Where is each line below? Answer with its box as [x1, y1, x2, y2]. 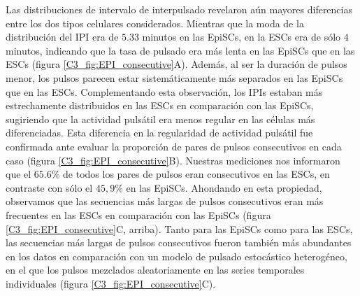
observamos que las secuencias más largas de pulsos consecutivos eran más [6, 194, 324, 209]
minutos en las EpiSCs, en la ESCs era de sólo [142, 29, 341, 44]
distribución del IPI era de [6, 29, 119, 44]
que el [6, 167, 31, 181]
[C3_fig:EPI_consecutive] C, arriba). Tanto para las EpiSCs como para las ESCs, [6, 221, 353, 236]
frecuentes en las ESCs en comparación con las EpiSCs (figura [6, 207, 271, 222]
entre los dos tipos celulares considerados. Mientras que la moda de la [6, 15, 304, 30]
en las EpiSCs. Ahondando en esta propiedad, [126, 180, 322, 195]
